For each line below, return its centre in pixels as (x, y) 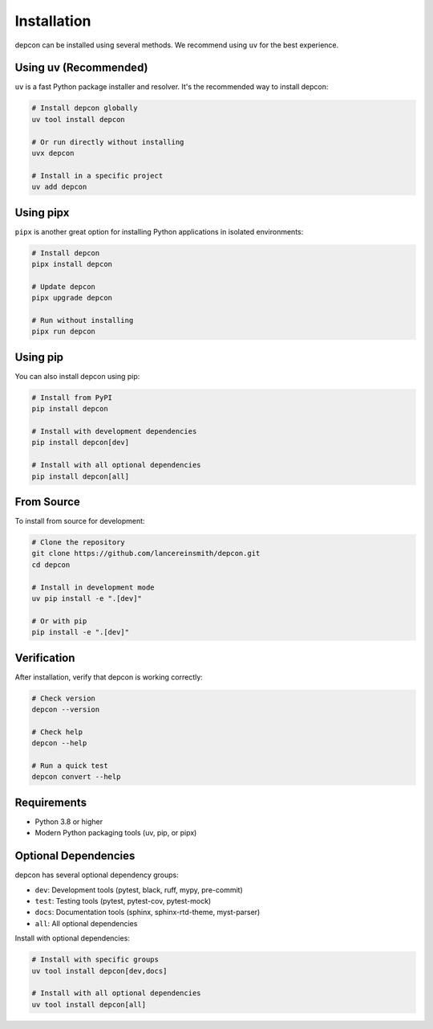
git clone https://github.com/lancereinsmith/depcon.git (146, 553)
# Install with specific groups (95, 960)
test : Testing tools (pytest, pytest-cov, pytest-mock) (123, 901)
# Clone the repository (79, 543)
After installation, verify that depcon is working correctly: (109, 677)
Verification (45, 657)
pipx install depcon (72, 264)
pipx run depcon (64, 332)
